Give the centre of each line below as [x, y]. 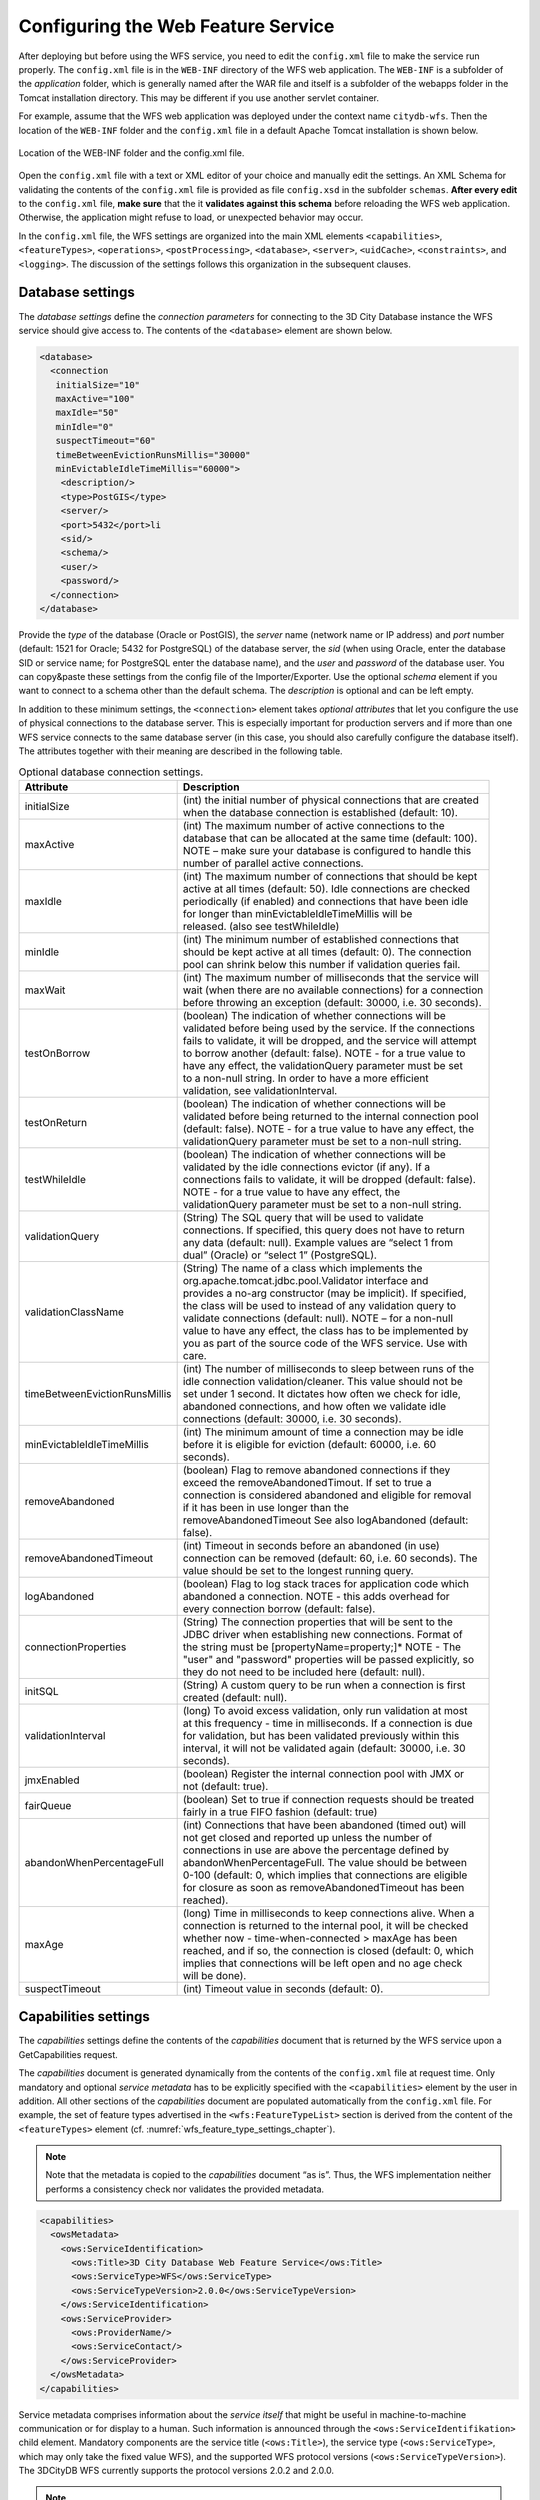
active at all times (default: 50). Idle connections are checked [326, 888]
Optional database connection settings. [111, 772]
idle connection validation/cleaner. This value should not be [323, 1381]
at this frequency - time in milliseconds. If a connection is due [328, 1723]
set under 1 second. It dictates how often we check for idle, [322, 1393]
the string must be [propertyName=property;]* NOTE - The [322, 1647]
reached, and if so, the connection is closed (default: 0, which [328, 1950]
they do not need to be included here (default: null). [303, 1672]
